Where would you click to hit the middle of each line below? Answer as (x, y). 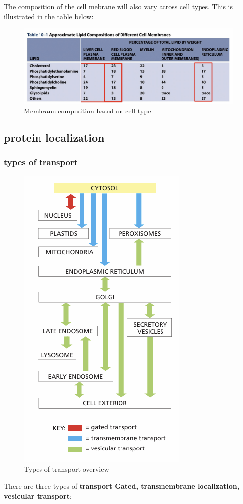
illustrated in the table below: (49, 16)
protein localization (54, 138)
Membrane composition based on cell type (87, 111)
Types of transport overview (66, 469)
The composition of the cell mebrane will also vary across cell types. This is (118, 6)
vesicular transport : (38, 495)
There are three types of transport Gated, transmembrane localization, (122, 485)
